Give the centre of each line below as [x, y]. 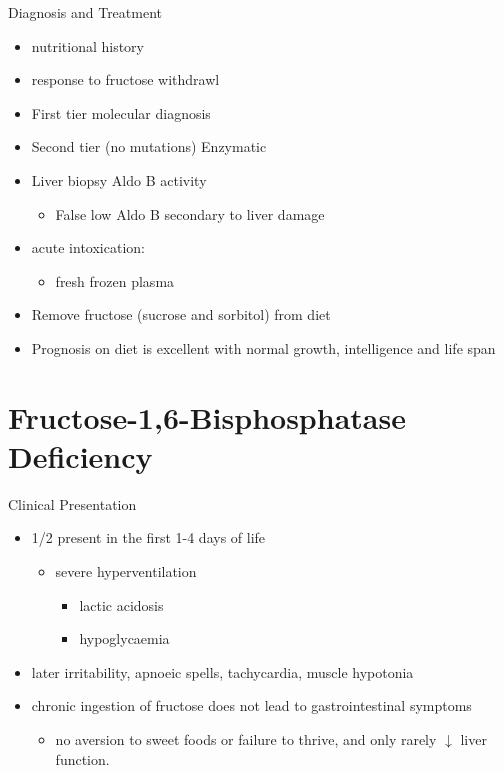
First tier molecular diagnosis [121, 112]
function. [82, 758]
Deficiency [80, 455]
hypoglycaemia [124, 638]
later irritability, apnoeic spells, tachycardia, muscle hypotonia [222, 671]
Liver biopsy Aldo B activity [119, 179]
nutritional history [87, 45]
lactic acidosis [121, 604]
